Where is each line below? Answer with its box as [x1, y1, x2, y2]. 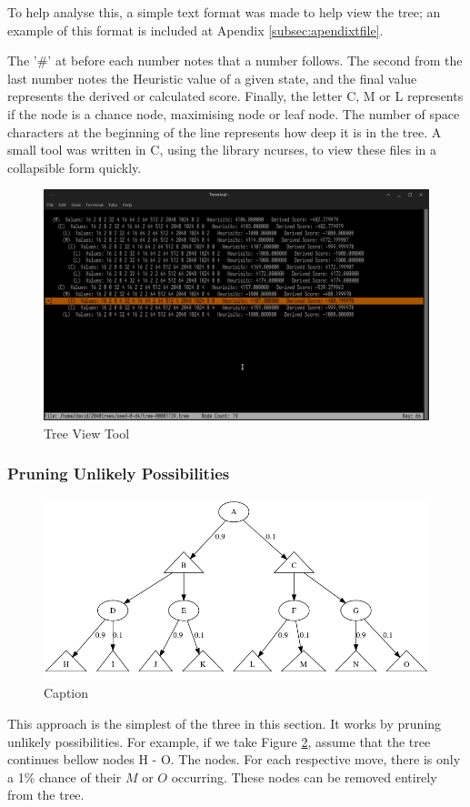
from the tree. [7, 785, 85, 804]
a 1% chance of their [7, 767, 122, 786]
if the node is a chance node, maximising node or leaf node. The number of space [7, 104, 460, 123]
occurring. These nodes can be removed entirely [171, 767, 437, 786]
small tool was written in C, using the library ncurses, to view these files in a [7, 140, 436, 159]
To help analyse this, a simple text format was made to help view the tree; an [7, 3, 441, 21]
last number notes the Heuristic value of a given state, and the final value [7, 68, 417, 87]
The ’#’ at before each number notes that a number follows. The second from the [7, 51, 463, 70]
